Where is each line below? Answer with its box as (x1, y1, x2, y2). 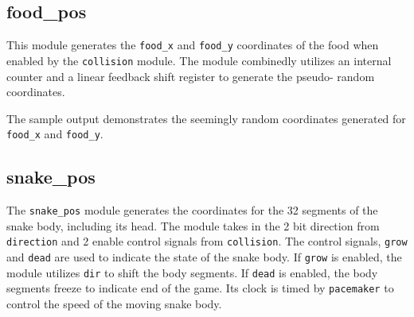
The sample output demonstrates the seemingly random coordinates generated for (6, 110, 406, 126)
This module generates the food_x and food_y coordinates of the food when (6, 37, 379, 53)
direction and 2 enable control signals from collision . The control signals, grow (6, 233, 408, 249)
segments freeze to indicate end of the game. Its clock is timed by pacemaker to (6, 280, 394, 296)
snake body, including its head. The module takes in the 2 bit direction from (6, 217, 380, 234)
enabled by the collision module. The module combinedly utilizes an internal (6, 52, 392, 68)
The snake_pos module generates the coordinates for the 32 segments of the (6, 202, 378, 218)
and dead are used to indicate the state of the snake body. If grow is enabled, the (6, 249, 402, 265)
